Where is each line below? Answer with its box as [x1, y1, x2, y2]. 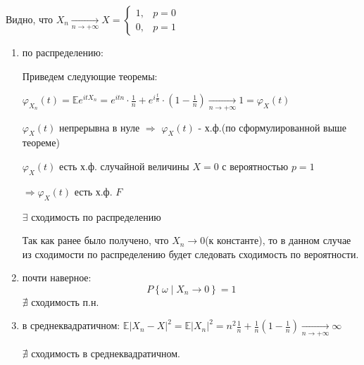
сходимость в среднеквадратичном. [31, 345, 180, 360]
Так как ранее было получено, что [22, 233, 169, 248]
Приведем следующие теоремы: [22, 68, 158, 83]
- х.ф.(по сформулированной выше [198, 120, 347, 134]
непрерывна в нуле [59, 120, 140, 134]
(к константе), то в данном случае [205, 233, 351, 248]
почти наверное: [22, 270, 92, 285]
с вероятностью [222, 158, 289, 173]
